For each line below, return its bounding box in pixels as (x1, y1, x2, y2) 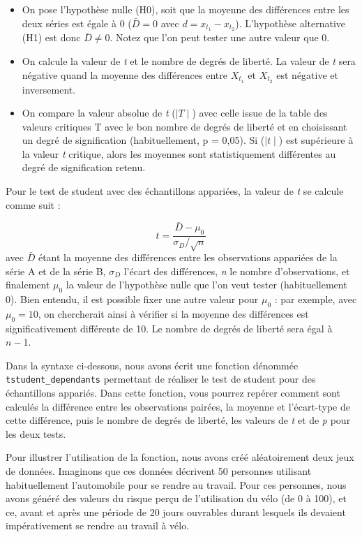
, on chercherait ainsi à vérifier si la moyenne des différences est (38, 306, 309, 321)
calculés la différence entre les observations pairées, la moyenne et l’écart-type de (6, 399, 350, 413)
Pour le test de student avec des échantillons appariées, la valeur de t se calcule (6, 184, 344, 198)
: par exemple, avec (274, 292, 357, 307)
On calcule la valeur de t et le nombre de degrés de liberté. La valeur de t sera (22, 54, 356, 68)
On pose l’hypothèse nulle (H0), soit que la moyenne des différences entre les (22, 2, 349, 16)
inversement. (22, 82, 76, 96)
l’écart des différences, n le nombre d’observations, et (123, 263, 350, 278)
